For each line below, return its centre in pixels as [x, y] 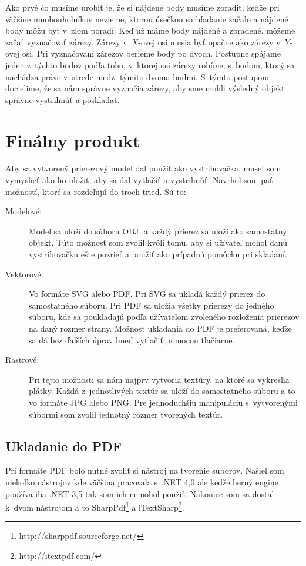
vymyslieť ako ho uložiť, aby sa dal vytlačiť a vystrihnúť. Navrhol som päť [139, 180]
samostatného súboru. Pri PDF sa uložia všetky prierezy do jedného [152, 305]
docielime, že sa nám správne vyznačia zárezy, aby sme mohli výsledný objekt [145, 88]
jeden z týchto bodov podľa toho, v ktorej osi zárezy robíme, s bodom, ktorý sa [150, 64]
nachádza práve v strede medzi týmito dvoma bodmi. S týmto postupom [137, 76]
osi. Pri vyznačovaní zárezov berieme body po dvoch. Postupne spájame [151, 53]
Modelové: [23, 211]
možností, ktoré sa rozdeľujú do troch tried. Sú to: [96, 191]
